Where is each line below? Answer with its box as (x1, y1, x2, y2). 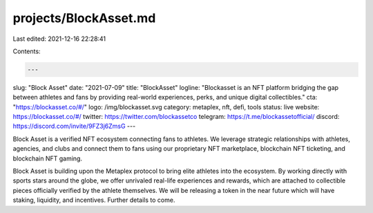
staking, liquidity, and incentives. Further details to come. (12, 196, 175, 204)
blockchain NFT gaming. (12, 154, 83, 163)
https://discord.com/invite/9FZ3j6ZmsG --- (12, 122, 136, 131)
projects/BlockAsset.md (12, 10, 156, 26)
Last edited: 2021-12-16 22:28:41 (12, 35, 106, 43)
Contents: (12, 47, 41, 55)
